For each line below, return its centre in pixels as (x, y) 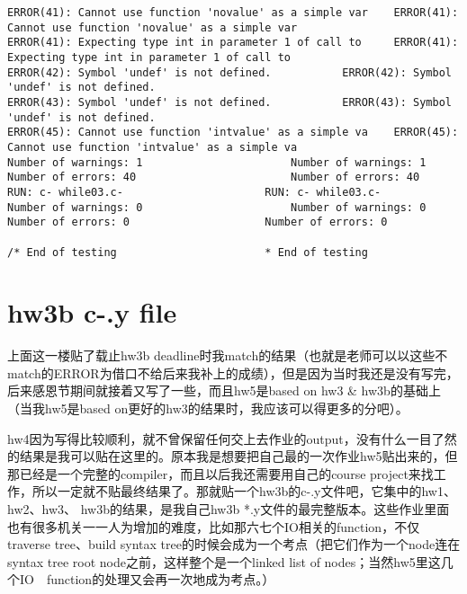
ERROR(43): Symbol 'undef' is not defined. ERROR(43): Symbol (229, 102)
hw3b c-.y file (92, 312)
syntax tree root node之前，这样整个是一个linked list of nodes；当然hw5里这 (224, 561)
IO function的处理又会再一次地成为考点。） (147, 579)
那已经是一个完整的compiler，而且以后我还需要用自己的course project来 (214, 473)
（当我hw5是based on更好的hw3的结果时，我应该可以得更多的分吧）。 (208, 408)
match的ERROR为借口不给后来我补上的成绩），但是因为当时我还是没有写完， (233, 372)
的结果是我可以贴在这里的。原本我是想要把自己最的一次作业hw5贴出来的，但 (233, 456)
